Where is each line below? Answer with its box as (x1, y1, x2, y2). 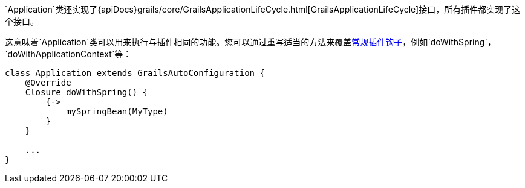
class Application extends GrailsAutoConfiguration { (5, 68, 265, 78)
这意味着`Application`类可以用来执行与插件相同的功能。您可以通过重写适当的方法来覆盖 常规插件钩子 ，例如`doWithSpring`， (5, 37, 496, 47)
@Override (25, 78, 71, 87)
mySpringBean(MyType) (66, 107, 168, 116)
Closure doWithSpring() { (25, 87, 148, 97)
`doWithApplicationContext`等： (5, 49, 132, 59)
